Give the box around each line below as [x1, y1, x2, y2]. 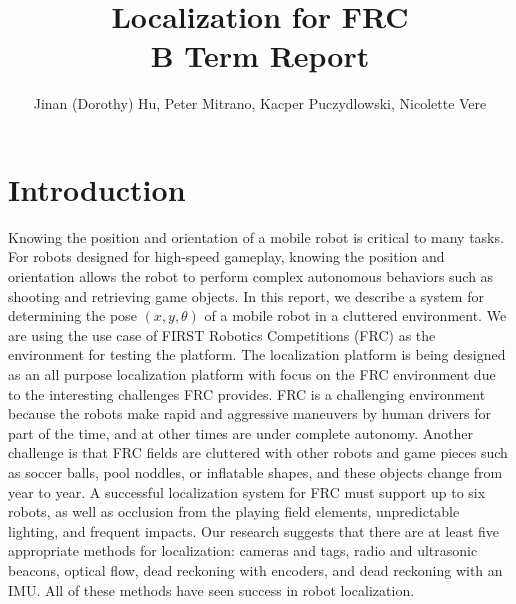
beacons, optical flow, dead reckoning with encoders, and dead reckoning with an [8, 559, 503, 580]
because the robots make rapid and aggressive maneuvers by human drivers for [8, 403, 491, 424]
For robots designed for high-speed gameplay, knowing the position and [8, 246, 445, 267]
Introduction [8, 168, 186, 209]
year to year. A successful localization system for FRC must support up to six [8, 481, 486, 502]
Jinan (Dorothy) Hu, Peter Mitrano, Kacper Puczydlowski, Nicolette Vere [33, 93, 487, 114]
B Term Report [150, 35, 370, 76]
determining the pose [8, 305, 137, 326]
